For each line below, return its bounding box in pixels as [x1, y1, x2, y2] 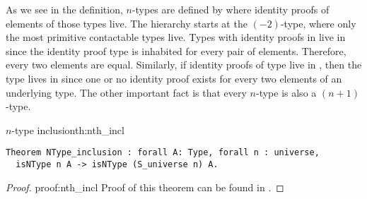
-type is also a [256, 85, 317, 99]
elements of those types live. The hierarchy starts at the [6, 16, 247, 30]
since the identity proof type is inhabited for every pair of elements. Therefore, [6, 43, 346, 58]
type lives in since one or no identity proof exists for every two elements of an [6, 71, 342, 85]
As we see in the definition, [6, 2, 123, 16]
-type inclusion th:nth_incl [11, 122, 124, 137]
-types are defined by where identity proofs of [132, 2, 330, 16]
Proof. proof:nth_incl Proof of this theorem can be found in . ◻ [6, 179, 284, 194]
